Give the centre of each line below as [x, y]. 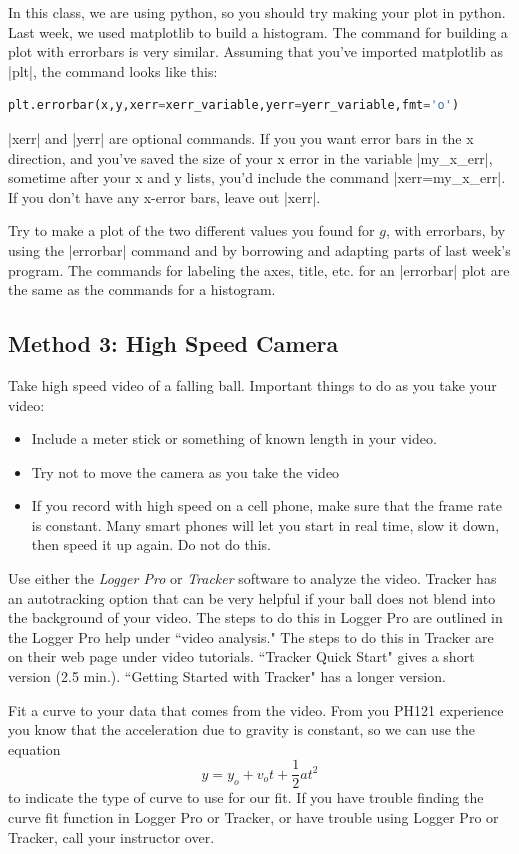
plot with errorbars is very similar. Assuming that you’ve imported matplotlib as [256, 51]
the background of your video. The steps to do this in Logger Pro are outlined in [255, 617]
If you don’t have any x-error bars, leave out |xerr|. [164, 196]
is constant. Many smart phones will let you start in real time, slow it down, [265, 524]
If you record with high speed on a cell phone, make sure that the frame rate [266, 505]
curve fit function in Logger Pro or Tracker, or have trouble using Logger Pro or [253, 817]
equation [34, 748]
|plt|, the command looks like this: [113, 70]
